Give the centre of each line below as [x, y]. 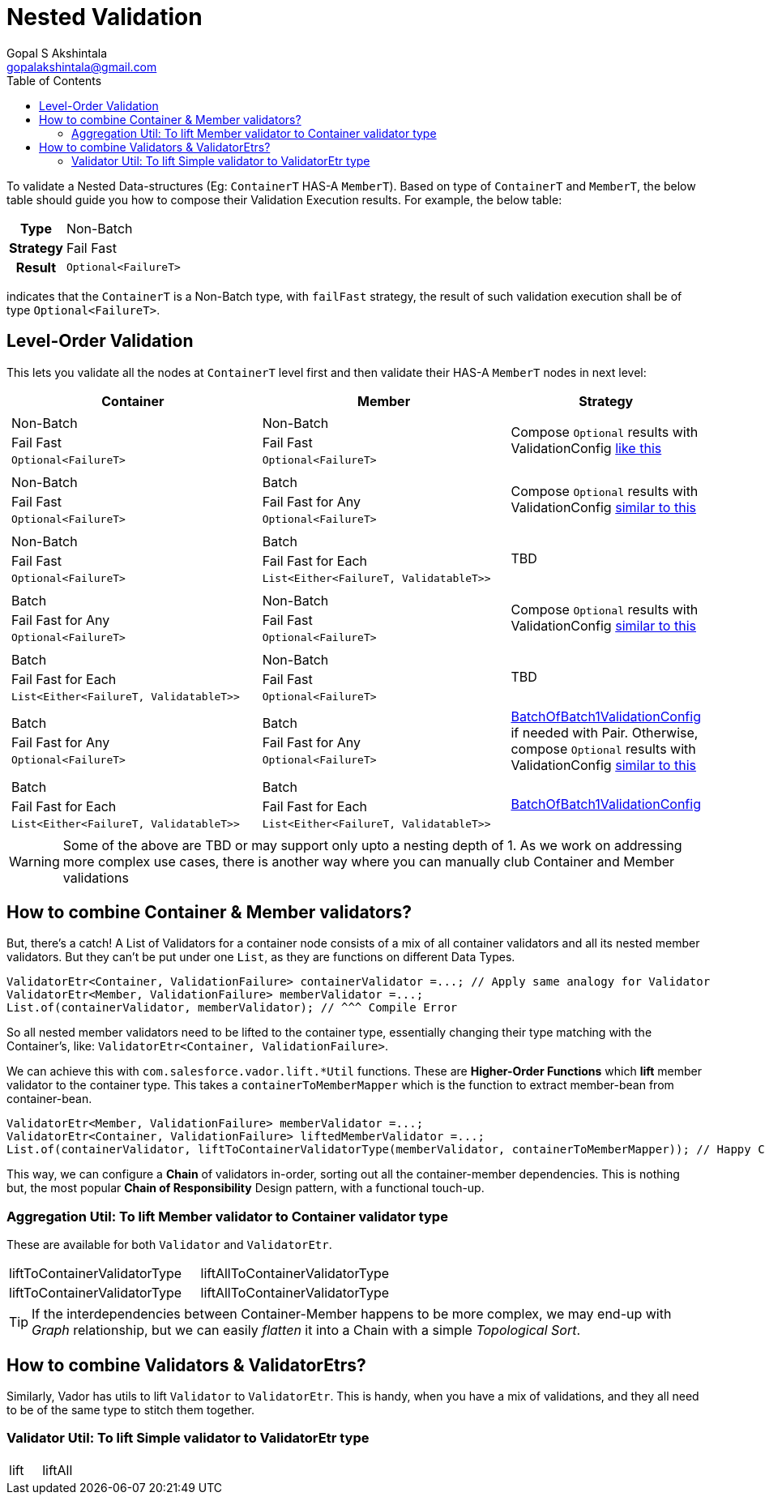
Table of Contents [54, 80]
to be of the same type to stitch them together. [130, 1410]
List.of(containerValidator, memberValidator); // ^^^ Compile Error [232, 1008]
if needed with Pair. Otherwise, [605, 732]
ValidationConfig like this [586, 449]
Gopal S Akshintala [57, 53]
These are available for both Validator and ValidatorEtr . [169, 1245]
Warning [34, 861]
